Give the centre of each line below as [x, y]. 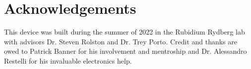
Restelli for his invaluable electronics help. [68, 60]
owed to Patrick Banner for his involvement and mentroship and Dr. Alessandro [125, 51]
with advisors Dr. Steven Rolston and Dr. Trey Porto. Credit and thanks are [121, 41]
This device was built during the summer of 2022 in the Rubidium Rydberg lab [125, 32]
